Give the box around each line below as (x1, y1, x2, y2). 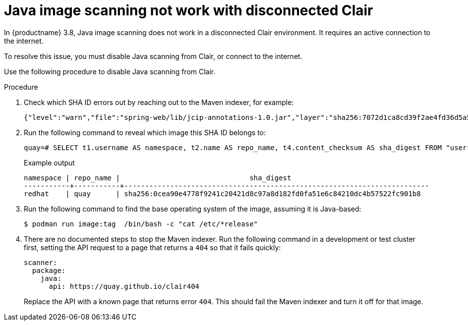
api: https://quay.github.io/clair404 (49, 282, 200, 290)
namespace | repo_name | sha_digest (24, 173, 292, 182)
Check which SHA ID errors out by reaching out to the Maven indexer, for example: (24, 98, 294, 107)
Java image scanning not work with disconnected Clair (4, 2, 373, 19)
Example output (24, 158, 75, 167)
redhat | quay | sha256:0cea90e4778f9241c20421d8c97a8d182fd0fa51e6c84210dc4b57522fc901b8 (24, 189, 421, 198)
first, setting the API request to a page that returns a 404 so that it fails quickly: (24, 243, 281, 252)
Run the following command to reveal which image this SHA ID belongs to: (24, 128, 266, 137)
